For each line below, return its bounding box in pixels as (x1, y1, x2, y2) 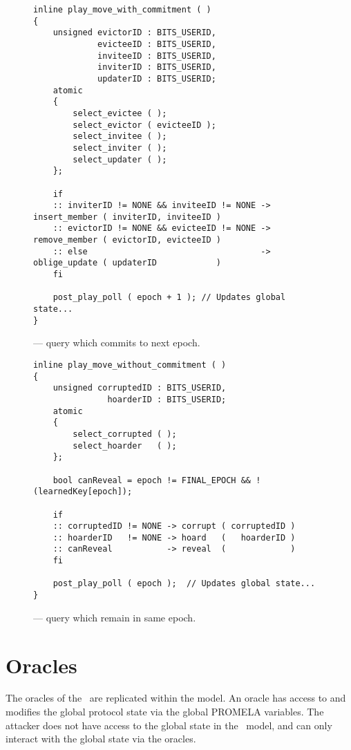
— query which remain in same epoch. (33, 610, 196, 624)
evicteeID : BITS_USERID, (97, 39, 216, 49)
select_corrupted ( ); (73, 429, 177, 439)
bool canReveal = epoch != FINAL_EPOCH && (53, 475, 251, 485)
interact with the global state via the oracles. (6, 731, 196, 746)
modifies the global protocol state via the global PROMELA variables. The (6, 704, 324, 719)
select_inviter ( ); (73, 142, 167, 153)
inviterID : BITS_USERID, (97, 62, 216, 73)
